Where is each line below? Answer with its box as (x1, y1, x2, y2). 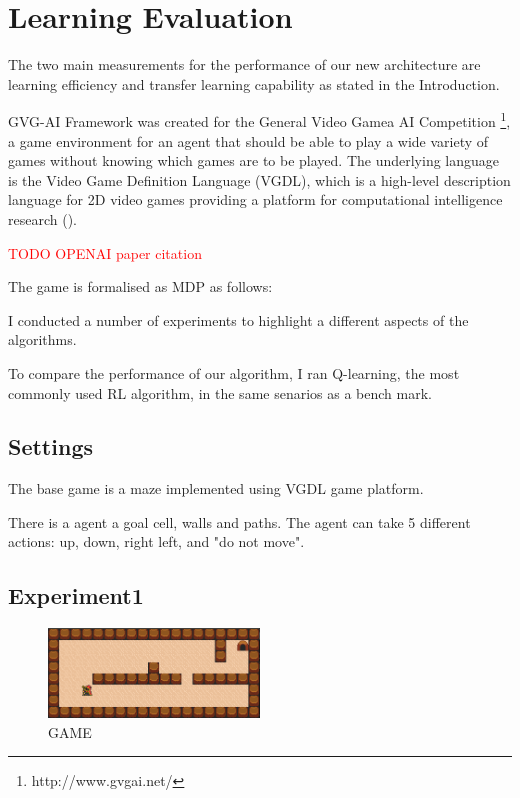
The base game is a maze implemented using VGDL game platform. (8, 478, 424, 499)
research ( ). (8, 208, 77, 229)
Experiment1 (8, 580, 144, 611)
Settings (8, 431, 93, 462)
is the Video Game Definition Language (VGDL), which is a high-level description (8, 169, 511, 190)
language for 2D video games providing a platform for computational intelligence (8, 189, 503, 210)
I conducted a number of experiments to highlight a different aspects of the (8, 309, 469, 330)
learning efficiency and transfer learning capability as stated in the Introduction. (8, 73, 500, 94)
